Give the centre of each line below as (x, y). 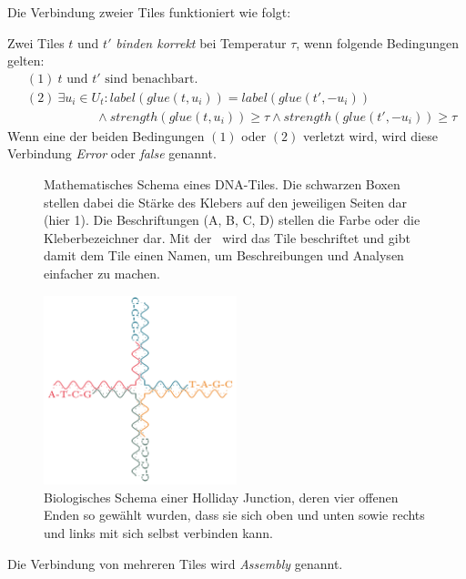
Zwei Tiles (36, 42)
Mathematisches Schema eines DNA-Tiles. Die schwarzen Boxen (222, 184)
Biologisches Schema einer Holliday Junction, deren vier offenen (221, 497)
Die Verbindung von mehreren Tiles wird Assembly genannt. (175, 563)
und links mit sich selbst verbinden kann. (158, 532)
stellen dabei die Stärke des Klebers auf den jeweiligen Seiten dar (225, 202)
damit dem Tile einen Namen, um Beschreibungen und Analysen (224, 255)
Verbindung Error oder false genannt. (112, 153)
